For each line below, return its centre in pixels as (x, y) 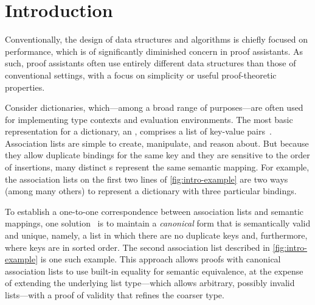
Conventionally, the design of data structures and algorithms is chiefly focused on (156, 39)
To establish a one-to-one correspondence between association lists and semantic (154, 211)
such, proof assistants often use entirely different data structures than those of (151, 63)
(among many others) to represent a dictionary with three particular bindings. (151, 191)
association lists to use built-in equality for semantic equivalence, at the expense (154, 271)
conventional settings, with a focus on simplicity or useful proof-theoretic (141, 75)
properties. (25, 87)
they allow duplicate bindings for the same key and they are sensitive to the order (157, 155)
